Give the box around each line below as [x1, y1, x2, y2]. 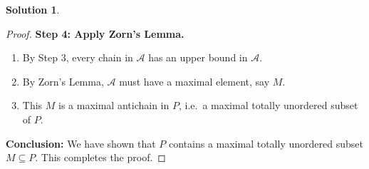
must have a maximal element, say [119, 73, 270, 88]
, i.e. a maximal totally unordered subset [178, 98, 358, 113]
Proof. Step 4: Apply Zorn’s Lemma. [6, 26, 184, 41]
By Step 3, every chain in [22, 50, 133, 65]
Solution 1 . [6, 2, 60, 16]
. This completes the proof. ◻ [35, 150, 166, 165]
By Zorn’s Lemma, [22, 73, 104, 88]
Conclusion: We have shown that [6, 135, 156, 150]
